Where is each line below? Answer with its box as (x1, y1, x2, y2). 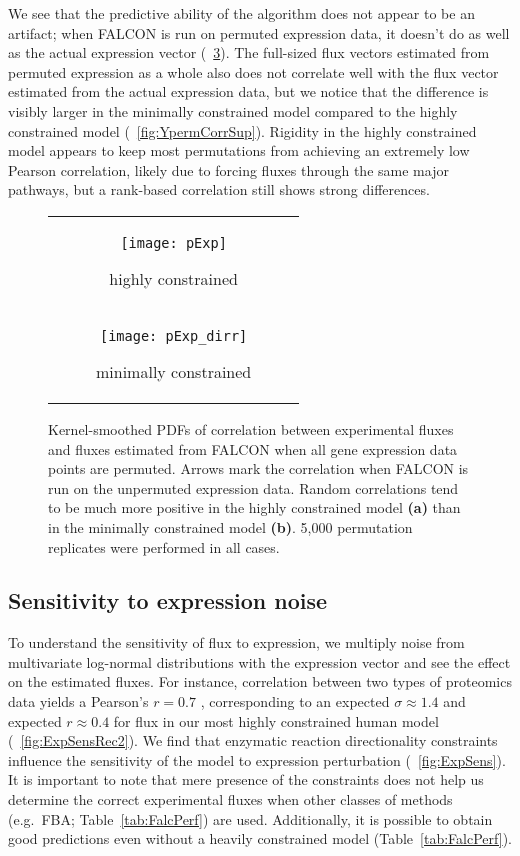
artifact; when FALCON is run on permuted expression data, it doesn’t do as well (8, 22, 510, 43)
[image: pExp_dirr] (99, 327, 248, 344)
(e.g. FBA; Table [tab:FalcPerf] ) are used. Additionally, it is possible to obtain (8, 808, 493, 829)
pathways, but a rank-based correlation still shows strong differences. (8, 179, 430, 200)
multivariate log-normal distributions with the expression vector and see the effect (8, 651, 511, 672)
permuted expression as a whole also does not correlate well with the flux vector (8, 61, 499, 82)
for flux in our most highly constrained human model (113, 710, 439, 731)
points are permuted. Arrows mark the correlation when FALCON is (48, 458, 469, 479)
